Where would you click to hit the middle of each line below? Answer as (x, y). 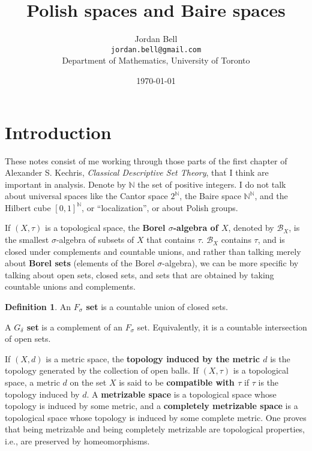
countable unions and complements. (70, 286)
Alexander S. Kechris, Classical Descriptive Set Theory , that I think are (137, 172)
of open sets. (28, 339)
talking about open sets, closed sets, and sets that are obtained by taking (139, 274)
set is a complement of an (74, 327)
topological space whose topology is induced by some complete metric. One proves (156, 417)
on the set (88, 382)
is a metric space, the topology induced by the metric (153, 358)
